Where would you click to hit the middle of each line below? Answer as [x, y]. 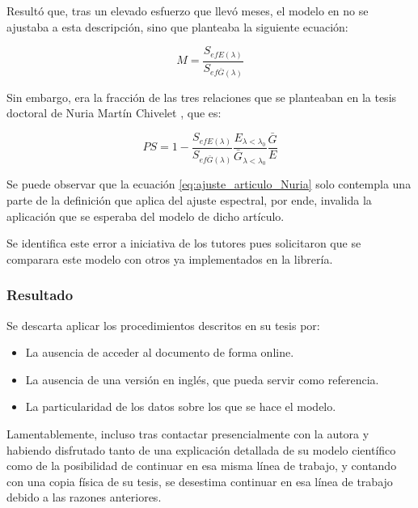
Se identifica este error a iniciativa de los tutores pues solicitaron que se [184, 243]
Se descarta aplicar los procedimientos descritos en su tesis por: [163, 325]
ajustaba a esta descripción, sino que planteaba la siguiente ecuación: [177, 26]
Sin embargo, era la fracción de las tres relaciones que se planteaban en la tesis [202, 97]
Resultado [40, 295]
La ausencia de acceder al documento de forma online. [160, 352]
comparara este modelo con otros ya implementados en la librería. [170, 258]
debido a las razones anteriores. [84, 497]
